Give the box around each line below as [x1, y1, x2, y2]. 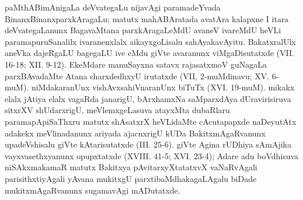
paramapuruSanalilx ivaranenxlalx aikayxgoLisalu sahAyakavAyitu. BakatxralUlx [5, 35, 296, 47]
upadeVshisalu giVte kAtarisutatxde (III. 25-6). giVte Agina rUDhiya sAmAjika [5, 138, 292, 150]
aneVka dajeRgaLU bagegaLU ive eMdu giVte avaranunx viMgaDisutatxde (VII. [5, 47, 294, 59]
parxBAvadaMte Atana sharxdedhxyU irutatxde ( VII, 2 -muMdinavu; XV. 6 [5, 69, 276, 82]
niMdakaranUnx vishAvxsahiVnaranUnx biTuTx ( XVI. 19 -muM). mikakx [31, 81, 295, 93]
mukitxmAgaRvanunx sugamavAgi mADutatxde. [5, 184, 180, 196]
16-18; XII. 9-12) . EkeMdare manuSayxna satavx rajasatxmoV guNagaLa [5, 58, 267, 70]
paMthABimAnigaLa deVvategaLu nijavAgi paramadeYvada [5, 1, 221, 13]
